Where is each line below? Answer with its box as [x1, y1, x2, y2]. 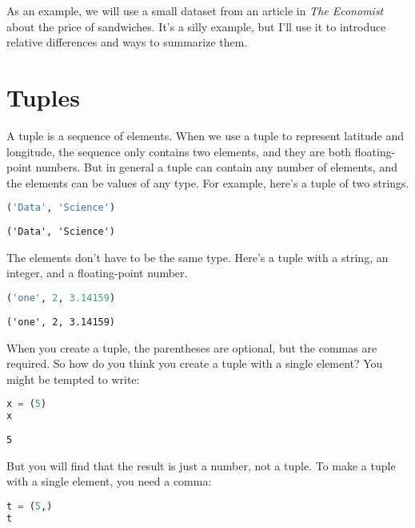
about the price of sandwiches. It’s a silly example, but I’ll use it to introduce [6, 18, 386, 34]
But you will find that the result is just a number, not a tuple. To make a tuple [6, 457, 396, 474]
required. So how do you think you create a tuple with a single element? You [6, 355, 383, 372]
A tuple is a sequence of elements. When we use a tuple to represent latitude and [6, 127, 405, 143]
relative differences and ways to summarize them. [6, 34, 248, 50]
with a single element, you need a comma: [6, 473, 212, 490]
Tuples [6, 80, 80, 113]
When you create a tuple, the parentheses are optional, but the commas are [6, 339, 377, 356]
